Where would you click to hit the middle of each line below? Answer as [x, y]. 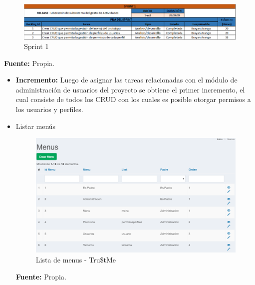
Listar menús [36, 126]
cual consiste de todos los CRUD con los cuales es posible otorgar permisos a [133, 99]
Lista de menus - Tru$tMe [76, 259]
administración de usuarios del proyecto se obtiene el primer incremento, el [130, 89]
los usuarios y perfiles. [49, 109]
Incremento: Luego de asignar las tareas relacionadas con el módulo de [127, 80]
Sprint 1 [36, 46]
